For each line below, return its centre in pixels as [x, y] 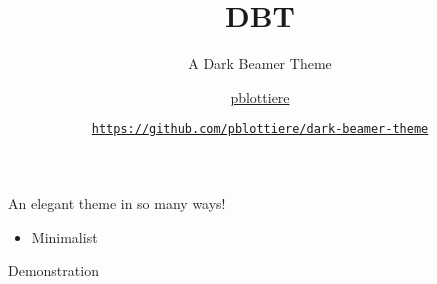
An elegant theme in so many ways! [117, 202]
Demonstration [53, 270]
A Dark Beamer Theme [260, 63]
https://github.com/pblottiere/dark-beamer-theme [260, 129]
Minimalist [64, 236]
